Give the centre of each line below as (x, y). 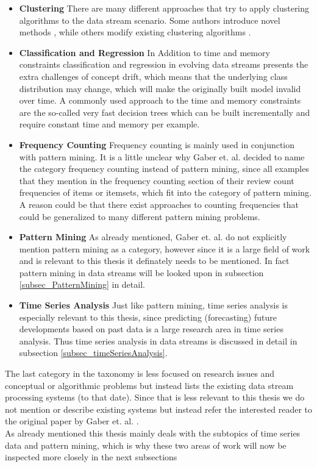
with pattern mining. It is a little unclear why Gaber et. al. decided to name (162, 156)
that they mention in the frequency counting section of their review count (157, 180)
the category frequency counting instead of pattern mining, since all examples (164, 169)
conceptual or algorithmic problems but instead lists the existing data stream (149, 385)
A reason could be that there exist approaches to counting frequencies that (159, 204)
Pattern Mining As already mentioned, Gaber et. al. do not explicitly (153, 237)
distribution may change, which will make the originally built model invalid (160, 88)
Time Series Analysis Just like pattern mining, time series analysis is (153, 305)
